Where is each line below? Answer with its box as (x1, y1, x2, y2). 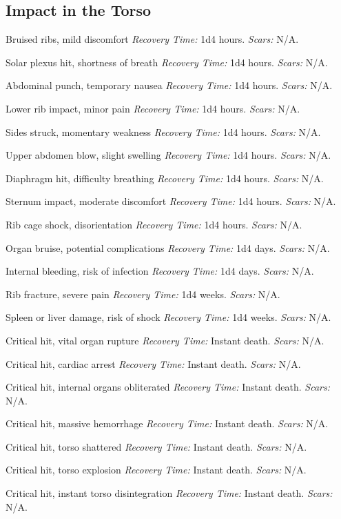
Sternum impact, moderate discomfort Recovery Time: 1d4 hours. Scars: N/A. (6, 194, 336, 208)
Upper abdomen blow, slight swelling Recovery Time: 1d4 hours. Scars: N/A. (6, 148, 331, 162)
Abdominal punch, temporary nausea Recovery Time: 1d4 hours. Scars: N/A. (6, 78, 333, 92)
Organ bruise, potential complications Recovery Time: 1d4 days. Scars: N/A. (6, 240, 330, 255)
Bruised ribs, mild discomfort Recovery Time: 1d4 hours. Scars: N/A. (6, 32, 299, 46)
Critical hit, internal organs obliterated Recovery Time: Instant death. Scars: (6, 380, 330, 394)
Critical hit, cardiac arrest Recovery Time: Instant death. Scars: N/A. (6, 356, 301, 371)
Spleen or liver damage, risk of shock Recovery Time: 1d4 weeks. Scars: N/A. (6, 310, 331, 324)
